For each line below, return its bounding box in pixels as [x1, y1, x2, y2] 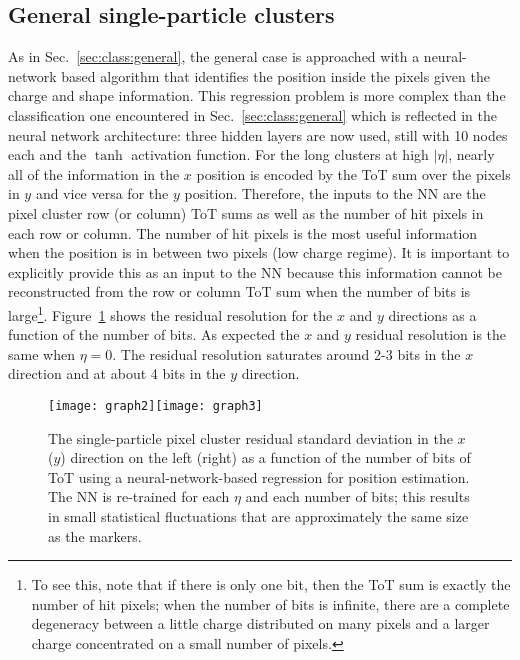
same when [8, 343, 75, 364]
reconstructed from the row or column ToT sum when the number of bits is [8, 281, 471, 302]
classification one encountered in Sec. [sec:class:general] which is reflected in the [8, 104, 498, 125]
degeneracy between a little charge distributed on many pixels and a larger [31, 613, 490, 634]
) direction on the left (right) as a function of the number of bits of [60, 447, 471, 468]
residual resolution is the [355, 324, 507, 345]
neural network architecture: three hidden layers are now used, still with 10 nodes [8, 124, 508, 145]
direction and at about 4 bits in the [8, 363, 226, 384]
